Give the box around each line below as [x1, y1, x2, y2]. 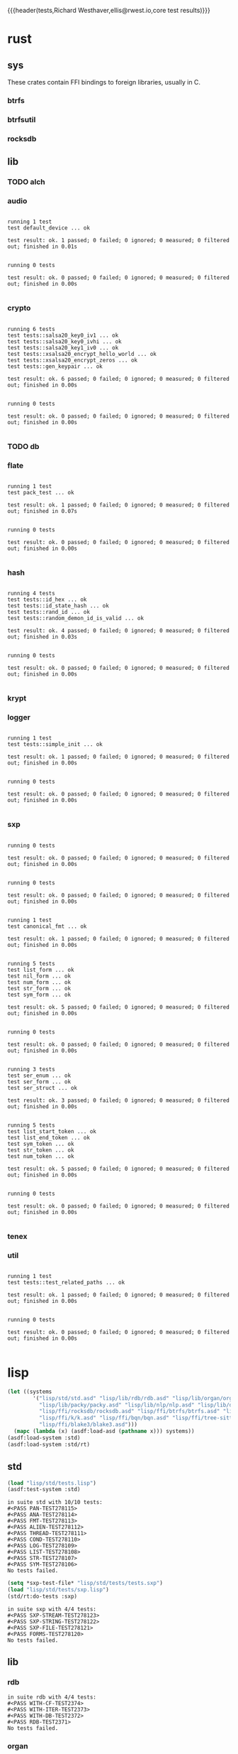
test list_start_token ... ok [7, 1127, 97, 1135]
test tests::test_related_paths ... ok [7, 1279, 125, 1286]
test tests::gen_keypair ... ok [7, 362, 103, 370]
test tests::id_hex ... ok [7, 596, 87, 603]
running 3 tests [7, 1066, 55, 1073]
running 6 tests [7, 325, 55, 332]
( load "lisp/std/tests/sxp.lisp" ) [7, 1586, 110, 1593]
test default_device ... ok [7, 224, 91, 232]
